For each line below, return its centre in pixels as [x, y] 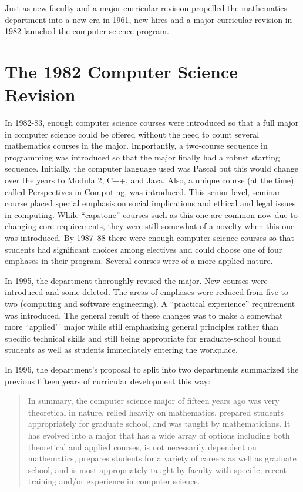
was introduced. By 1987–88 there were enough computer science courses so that [150, 238]
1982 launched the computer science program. [87, 31]
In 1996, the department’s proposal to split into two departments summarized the [152, 369]
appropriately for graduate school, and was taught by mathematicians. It [159, 424]
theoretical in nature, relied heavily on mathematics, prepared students [156, 412]
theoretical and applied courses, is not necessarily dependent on [142, 446]
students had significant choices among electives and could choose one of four [144, 249]
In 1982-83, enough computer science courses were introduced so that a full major [152, 123]
